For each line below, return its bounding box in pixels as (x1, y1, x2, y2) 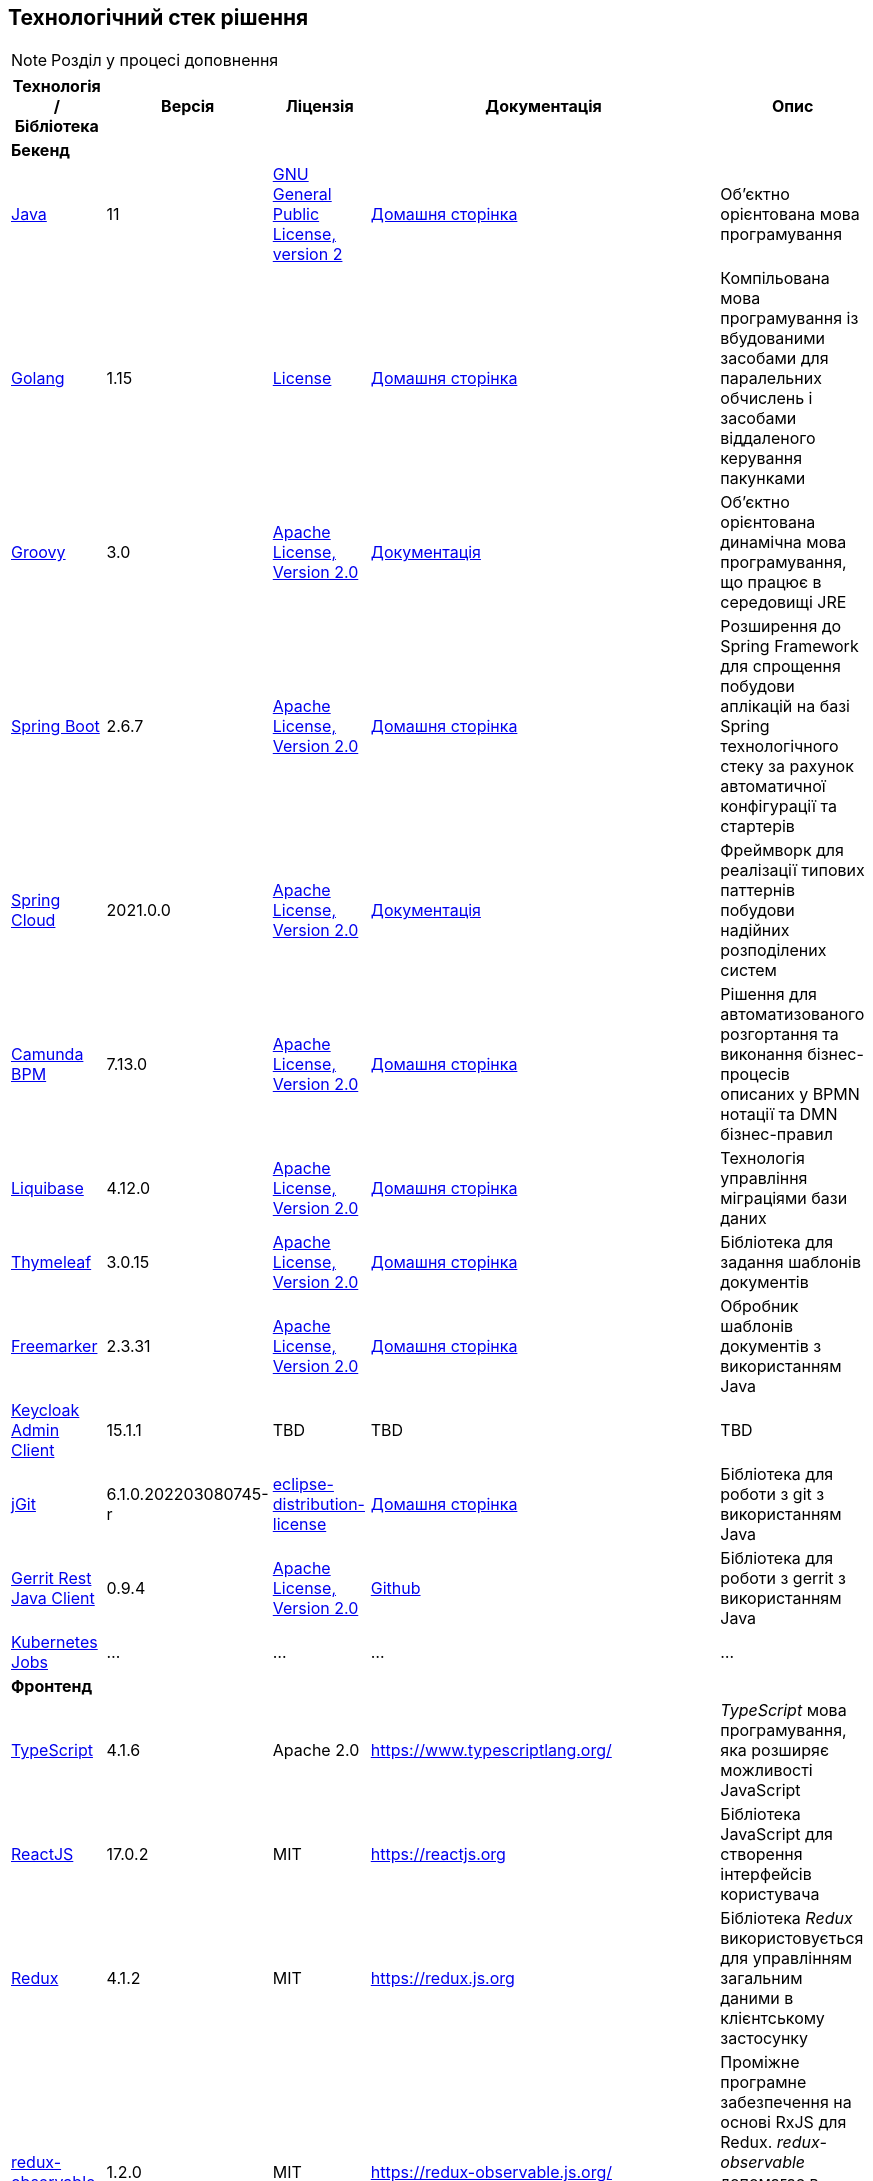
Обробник (720, 1296, 799, 1317)
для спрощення (720, 656, 841, 677)
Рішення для (720, 984, 817, 1005)
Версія (161, 96, 215, 117)
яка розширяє (720, 1740, 830, 1761)
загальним (720, 1968, 803, 1989)
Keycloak (11, 1400, 80, 1421)
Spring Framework (720, 636, 859, 657)
